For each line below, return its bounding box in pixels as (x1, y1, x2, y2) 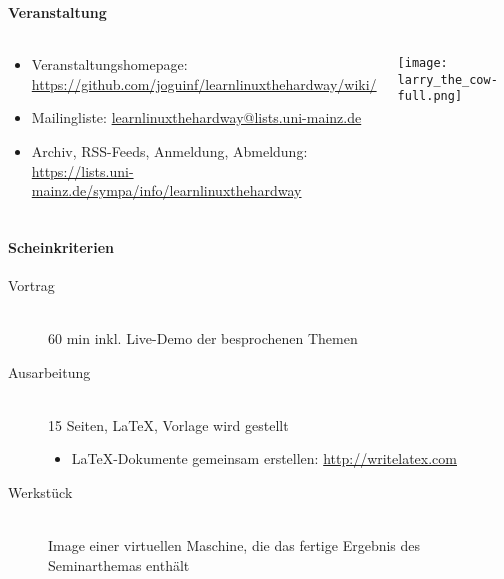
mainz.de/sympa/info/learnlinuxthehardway (31, 180, 302, 201)
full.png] (397, 89, 463, 104)
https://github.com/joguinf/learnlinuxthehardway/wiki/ (31, 73, 377, 94)
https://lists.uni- (31, 160, 134, 181)
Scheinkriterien (8, 236, 115, 257)
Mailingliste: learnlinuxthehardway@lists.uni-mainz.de (31, 107, 362, 128)
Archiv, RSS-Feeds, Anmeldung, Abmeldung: (31, 140, 308, 161)
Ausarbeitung (8, 361, 91, 382)
